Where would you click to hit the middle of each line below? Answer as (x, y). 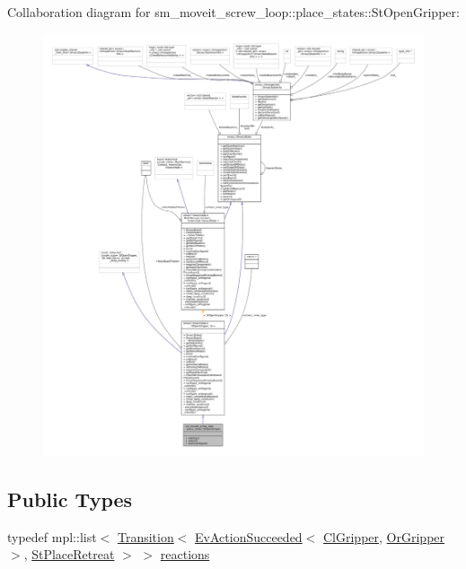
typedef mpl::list (52, 536)
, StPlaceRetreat (69, 554)
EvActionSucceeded (249, 536)
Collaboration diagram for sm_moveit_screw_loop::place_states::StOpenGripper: (233, 12)
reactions (185, 554)
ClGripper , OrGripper (384, 536)
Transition (145, 536)
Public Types (70, 499)
